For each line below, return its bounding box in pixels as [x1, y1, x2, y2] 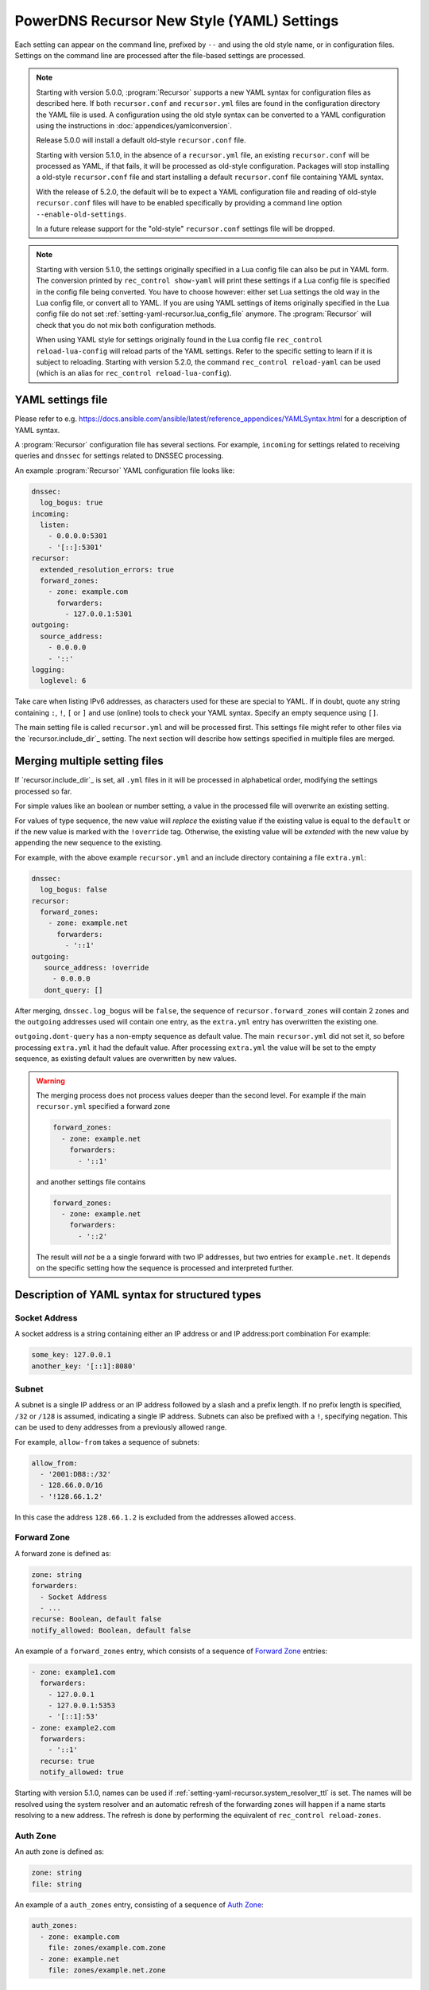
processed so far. [14, 786, 72, 796]
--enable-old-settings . [36, 209, 127, 219]
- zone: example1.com [31, 1668, 116, 1676]
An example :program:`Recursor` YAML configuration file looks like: [14, 466, 235, 475]
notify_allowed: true [40, 1768, 125, 1777]
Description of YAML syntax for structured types [14, 1288, 261, 1301]
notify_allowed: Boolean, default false [31, 1625, 191, 1635]
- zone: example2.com [31, 1723, 116, 1732]
